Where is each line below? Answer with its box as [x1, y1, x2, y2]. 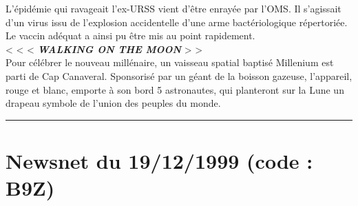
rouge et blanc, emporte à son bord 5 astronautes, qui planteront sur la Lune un [6, 82, 344, 96]
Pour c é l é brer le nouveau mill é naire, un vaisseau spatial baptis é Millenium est [6, 55, 334, 70]
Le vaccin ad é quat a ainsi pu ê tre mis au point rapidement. [6, 28, 255, 43]
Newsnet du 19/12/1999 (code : [6, 146, 313, 174]
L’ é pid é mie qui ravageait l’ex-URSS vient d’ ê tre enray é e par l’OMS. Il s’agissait [6, 1, 341, 15]
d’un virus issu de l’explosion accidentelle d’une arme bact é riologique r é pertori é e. [6, 14, 348, 29]
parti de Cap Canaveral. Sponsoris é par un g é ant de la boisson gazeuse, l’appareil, [6, 68, 352, 83]
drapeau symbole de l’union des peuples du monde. [6, 96, 221, 110]
